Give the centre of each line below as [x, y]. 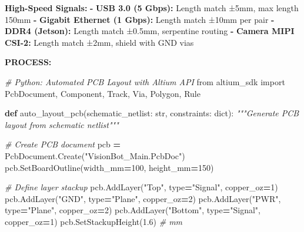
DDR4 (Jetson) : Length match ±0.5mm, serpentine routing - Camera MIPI [150, 31]
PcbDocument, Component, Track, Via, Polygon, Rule [103, 93]
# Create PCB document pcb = [63, 144]
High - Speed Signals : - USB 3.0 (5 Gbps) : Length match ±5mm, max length [152, 8]
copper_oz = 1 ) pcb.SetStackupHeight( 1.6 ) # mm [94, 221]
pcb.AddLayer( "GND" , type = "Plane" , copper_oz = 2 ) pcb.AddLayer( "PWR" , [143, 198]
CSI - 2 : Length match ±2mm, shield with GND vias [99, 42]
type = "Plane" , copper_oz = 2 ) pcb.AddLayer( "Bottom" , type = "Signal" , [133, 210]
